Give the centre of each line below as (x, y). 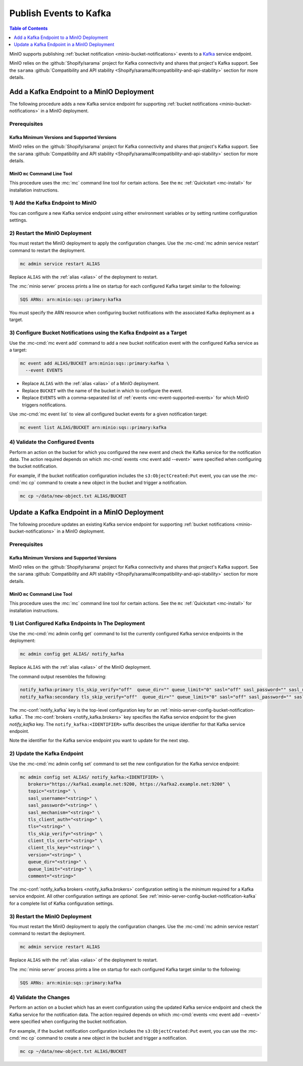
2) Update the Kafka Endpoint (46, 754)
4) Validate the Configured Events (52, 442)
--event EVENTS (44, 370)
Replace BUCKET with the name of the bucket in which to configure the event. (102, 390)
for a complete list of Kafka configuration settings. (61, 903)
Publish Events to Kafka (60, 13)
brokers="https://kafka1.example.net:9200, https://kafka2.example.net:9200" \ (129, 784)
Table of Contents (29, 28)
